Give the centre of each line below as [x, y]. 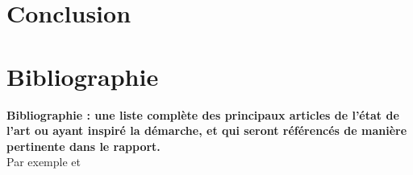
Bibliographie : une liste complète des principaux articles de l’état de [203, 114]
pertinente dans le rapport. [83, 146]
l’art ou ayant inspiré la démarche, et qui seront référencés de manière [207, 130]
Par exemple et [44, 162]
